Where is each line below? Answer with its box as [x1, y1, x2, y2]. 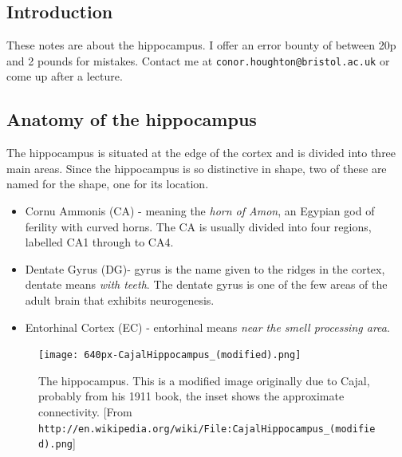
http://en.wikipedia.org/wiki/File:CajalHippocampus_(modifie [38, 423, 376, 435]
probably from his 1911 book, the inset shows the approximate [38, 388, 345, 404]
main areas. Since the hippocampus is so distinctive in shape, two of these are [6, 160, 387, 176]
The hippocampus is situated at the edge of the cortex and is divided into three [6, 144, 396, 161]
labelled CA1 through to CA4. [25, 234, 174, 250]
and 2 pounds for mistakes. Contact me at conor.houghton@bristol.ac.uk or [6, 52, 390, 69]
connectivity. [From [38, 404, 132, 420]
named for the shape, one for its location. [6, 175, 209, 192]
